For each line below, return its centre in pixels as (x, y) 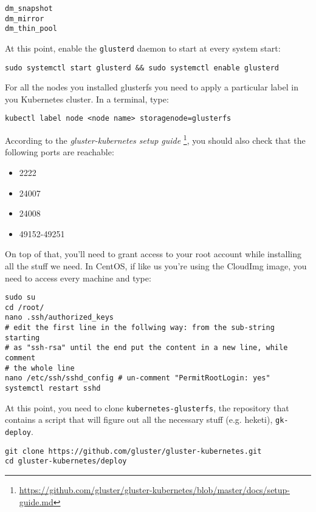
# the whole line (40, 368)
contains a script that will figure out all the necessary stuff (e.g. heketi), (139, 419)
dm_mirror (25, 19)
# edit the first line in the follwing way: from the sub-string (140, 328)
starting (22, 338)
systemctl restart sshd (53, 389)
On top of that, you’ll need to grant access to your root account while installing (153, 254)
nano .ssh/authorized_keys (59, 318)
